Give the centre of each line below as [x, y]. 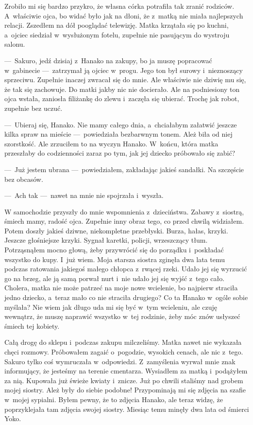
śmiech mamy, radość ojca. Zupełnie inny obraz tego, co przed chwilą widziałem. [124, 221]
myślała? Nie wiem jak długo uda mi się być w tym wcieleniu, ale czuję [111, 307]
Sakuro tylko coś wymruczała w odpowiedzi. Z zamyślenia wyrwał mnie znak [120, 361]
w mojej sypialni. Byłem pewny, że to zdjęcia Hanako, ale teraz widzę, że [114, 399]
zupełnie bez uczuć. [34, 108]
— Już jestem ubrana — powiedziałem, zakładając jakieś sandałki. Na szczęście [124, 169]
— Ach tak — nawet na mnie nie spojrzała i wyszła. [84, 195]
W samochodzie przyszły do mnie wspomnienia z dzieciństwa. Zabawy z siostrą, [124, 211]
